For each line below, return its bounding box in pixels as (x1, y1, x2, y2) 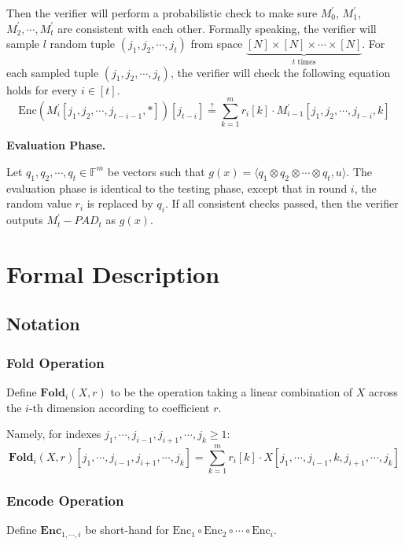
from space (190, 35, 243, 52)
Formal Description (6, 257, 220, 289)
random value (6, 195, 72, 212)
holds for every (6, 81, 78, 98)
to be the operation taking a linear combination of (110, 384, 353, 400)
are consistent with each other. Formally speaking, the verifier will (57, 20, 377, 36)
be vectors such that (107, 163, 205, 179)
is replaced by (87, 195, 153, 212)
